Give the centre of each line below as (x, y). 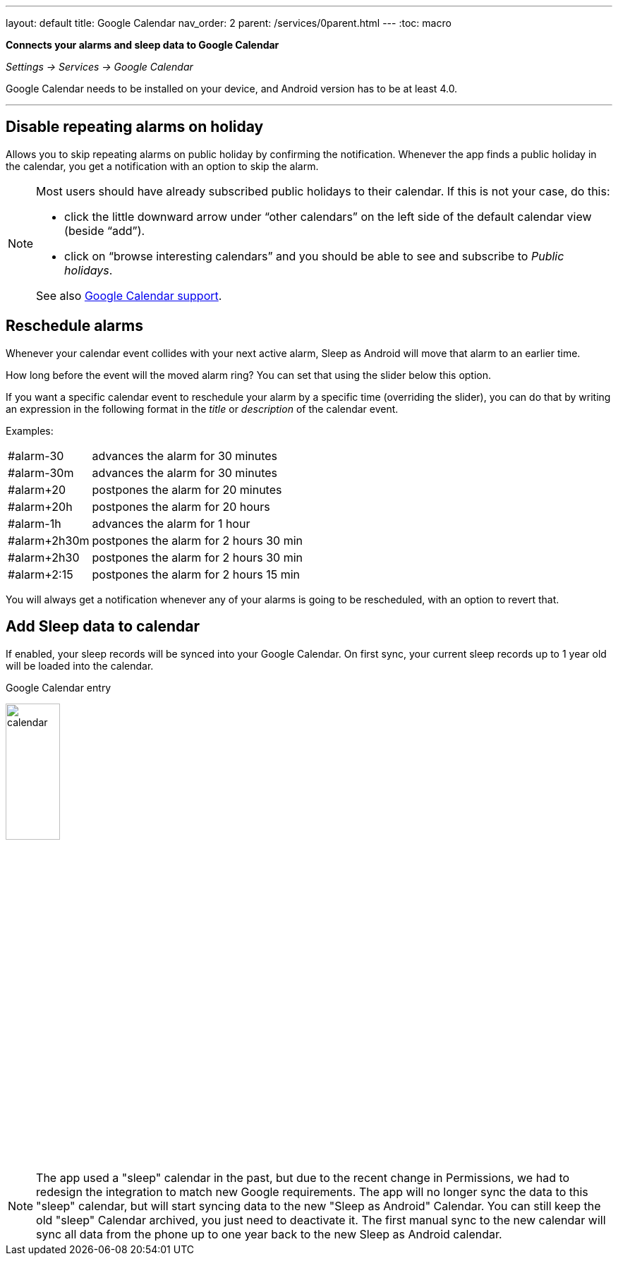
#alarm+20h (40, 506)
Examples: (30, 430)
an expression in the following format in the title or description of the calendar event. (202, 409)
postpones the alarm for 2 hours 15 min (196, 574)
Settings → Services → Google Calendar (99, 67)
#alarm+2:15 (41, 574)
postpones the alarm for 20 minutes (187, 489)
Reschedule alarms (74, 326)
